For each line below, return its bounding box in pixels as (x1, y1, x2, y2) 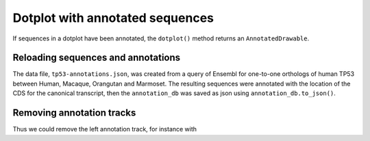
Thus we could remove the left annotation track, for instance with (12, 125, 197, 133)
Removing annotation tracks (12, 107, 136, 119)
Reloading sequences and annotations (12, 52, 181, 64)
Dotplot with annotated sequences (12, 10, 214, 25)
